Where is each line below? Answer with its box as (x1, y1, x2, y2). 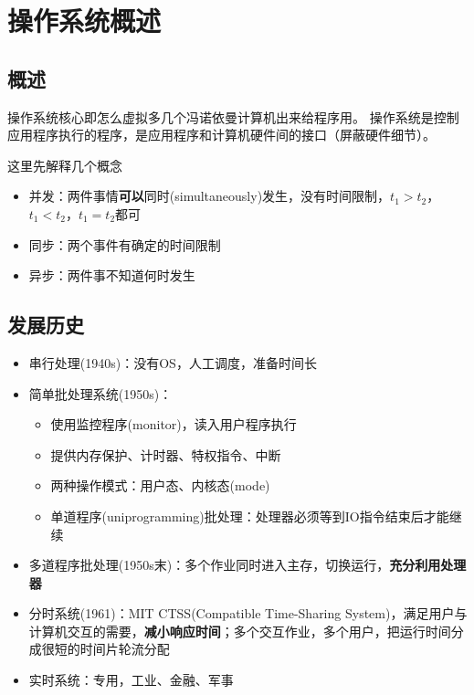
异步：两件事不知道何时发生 (28, 266, 195, 285)
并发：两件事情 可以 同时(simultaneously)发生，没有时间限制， (28, 186, 391, 205)
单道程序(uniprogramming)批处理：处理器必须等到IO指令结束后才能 (50, 506, 449, 525)
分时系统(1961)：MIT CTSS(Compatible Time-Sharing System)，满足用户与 (28, 604, 468, 623)
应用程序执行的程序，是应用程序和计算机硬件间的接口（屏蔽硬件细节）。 (7, 125, 436, 144)
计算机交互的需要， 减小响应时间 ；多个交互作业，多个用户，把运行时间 (28, 621, 451, 640)
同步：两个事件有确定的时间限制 (28, 235, 221, 254)
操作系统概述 (7, 2, 162, 39)
